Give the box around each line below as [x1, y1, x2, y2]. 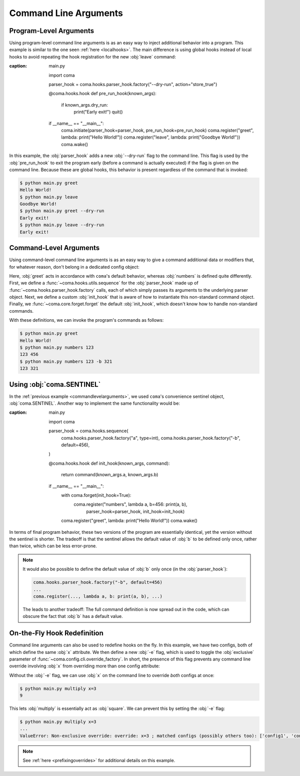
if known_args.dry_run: [61, 102, 108, 108]
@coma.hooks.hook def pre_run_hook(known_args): [48, 91, 157, 97]
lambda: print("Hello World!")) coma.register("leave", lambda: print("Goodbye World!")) [61, 134, 240, 140]
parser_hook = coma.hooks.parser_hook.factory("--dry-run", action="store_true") [48, 82, 217, 88]
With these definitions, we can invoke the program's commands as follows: [9, 317, 164, 323]
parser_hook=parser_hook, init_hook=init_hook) [86, 508, 185, 514]
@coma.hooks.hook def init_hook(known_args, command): [48, 460, 170, 466]
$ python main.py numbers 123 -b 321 [19, 358, 112, 364]
